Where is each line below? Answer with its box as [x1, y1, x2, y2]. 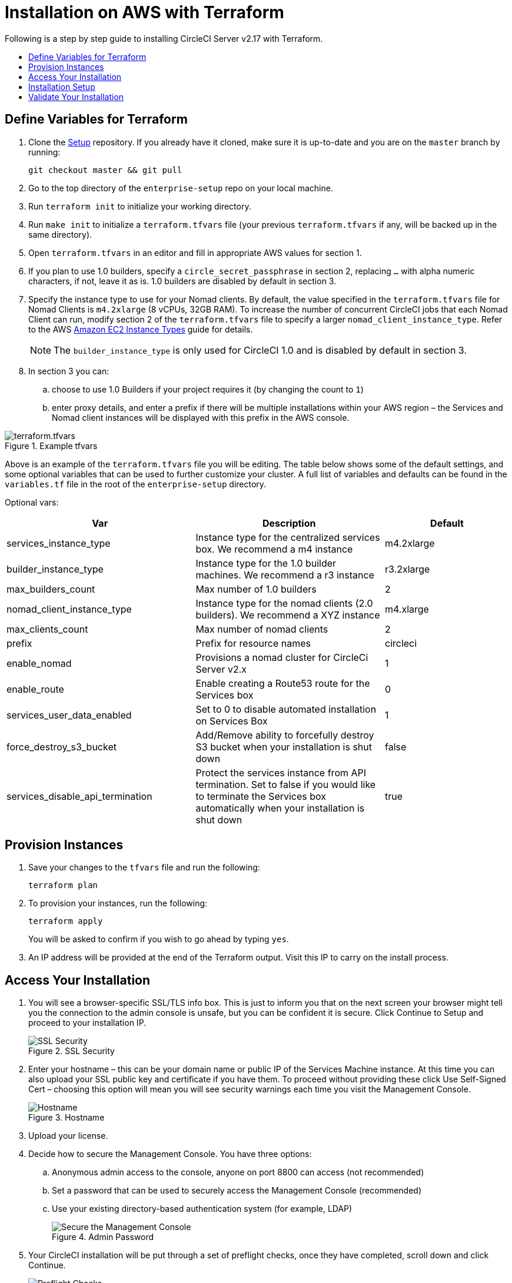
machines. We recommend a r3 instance [195, 569, 374, 581]
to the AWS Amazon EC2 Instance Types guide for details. [28, 324, 253, 334]
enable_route [6, 683, 64, 695]
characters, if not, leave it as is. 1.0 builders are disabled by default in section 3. [28, 275, 337, 286]
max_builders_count [6, 583, 95, 595]
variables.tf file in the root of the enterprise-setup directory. [5, 478, 267, 489]
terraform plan [28, 880, 98, 890]
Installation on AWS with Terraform [5, 2, 284, 22]
